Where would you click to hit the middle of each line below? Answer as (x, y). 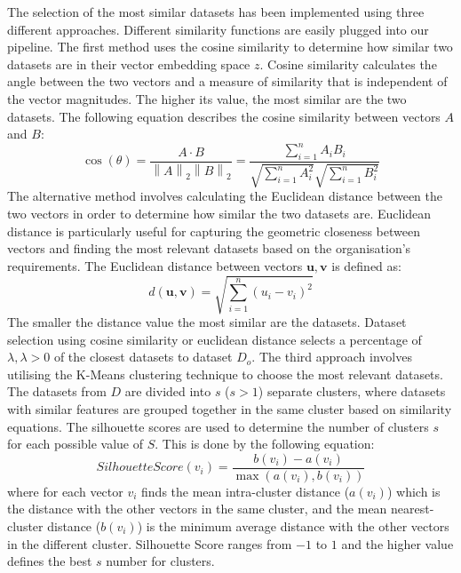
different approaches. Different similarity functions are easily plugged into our (218, 29)
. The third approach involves (332, 357)
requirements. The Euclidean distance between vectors (155, 265)
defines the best (50, 561)
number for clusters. (160, 561)
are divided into (168, 391)
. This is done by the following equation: (265, 444)
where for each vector (65, 491)
